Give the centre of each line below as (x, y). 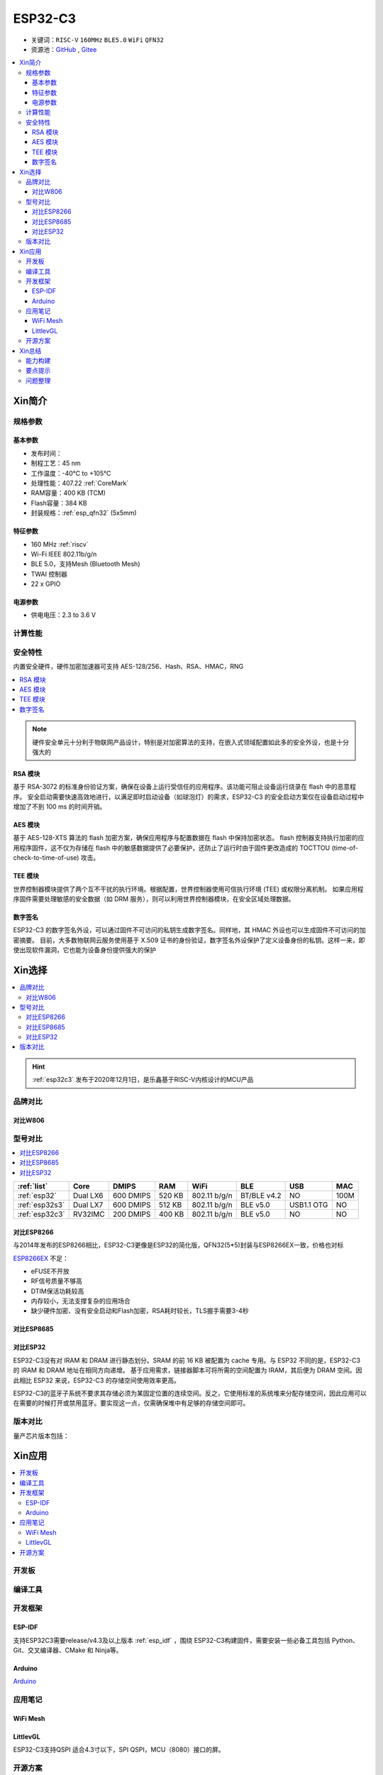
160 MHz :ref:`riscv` (60, 544)
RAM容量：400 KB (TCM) (68, 493)
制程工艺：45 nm (56, 463)
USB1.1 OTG (309, 1205)
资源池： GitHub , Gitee (64, 49)
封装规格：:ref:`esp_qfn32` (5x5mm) (84, 513)
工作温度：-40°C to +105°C (71, 473)
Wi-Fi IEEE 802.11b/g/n (64, 554)
